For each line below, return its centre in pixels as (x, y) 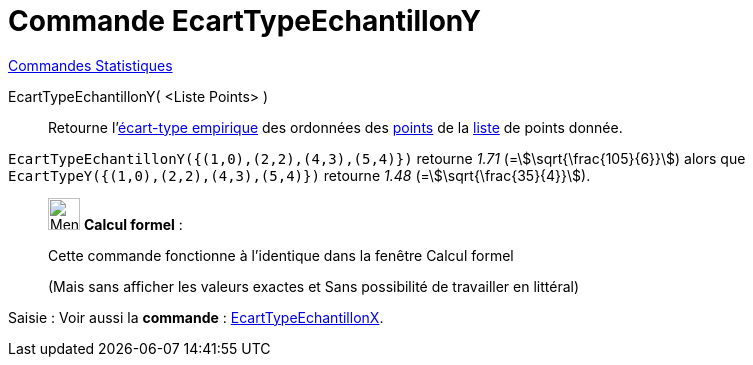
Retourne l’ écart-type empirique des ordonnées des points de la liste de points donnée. (335, 127)
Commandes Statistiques (90, 65)
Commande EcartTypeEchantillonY (245, 21)
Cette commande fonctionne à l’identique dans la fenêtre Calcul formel (281, 255)
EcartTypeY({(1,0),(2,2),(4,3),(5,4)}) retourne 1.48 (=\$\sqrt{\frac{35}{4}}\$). (299, 175)
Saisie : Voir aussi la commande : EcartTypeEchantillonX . (196, 317)
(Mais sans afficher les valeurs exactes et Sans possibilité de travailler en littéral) (314, 286)
